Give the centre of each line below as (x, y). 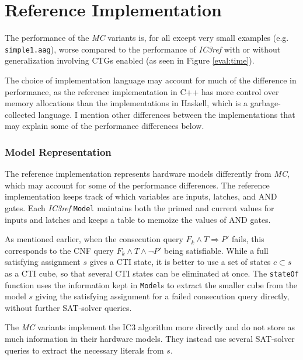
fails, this (248, 239)
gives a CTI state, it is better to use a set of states (180, 262)
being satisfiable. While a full (216, 250)
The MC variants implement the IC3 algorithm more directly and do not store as (150, 327)
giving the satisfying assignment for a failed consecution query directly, (162, 296)
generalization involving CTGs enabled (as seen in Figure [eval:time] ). (130, 60)
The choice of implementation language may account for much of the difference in (151, 80)
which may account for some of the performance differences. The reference (137, 185)
